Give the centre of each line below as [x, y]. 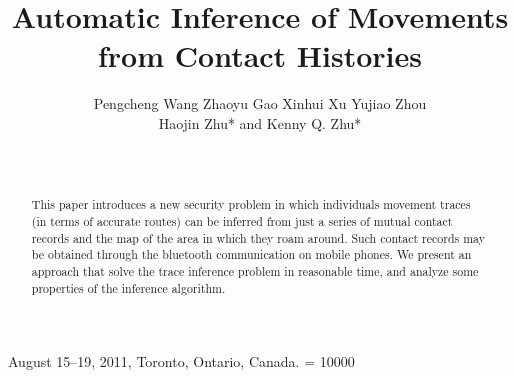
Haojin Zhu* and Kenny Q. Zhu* [260, 122]
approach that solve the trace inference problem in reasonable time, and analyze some [255, 271]
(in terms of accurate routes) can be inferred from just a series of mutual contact [242, 221]
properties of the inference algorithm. [128, 287]
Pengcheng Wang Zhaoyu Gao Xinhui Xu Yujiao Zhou [260, 103]
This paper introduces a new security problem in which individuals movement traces [251, 204]
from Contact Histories [260, 55]
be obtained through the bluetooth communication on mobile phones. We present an [251, 254]
